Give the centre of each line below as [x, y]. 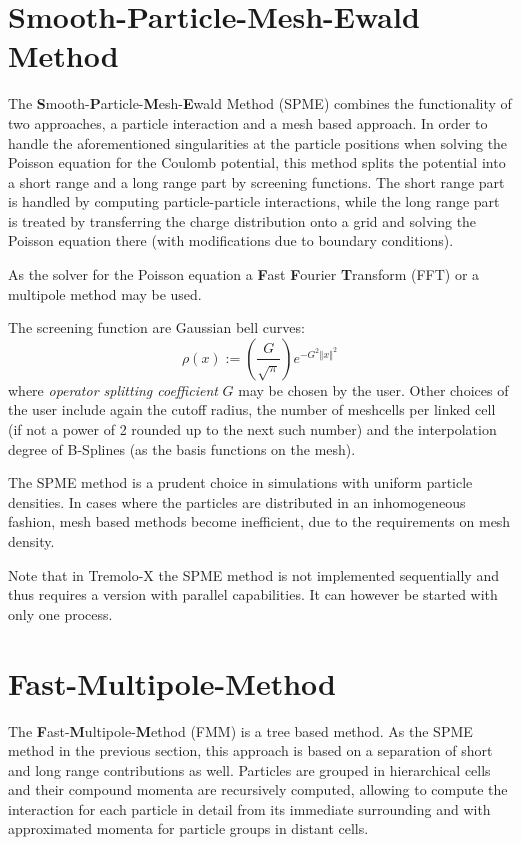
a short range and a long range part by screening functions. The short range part [256, 181]
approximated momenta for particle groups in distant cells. [188, 828]
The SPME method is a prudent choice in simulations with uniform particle [240, 482]
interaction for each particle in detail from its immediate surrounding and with [249, 808]
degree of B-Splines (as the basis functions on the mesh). [182, 448]
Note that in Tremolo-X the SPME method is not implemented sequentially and [253, 574]
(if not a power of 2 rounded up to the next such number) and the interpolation [252, 429]
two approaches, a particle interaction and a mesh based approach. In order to [248, 122]
